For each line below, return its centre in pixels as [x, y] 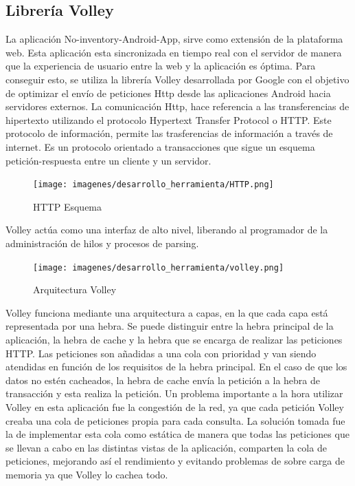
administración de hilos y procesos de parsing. [102, 243]
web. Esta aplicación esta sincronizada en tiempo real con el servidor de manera [174, 52]
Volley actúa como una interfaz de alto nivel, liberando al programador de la [167, 230]
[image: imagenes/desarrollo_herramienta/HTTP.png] [153, 185]
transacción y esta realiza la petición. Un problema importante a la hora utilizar [174, 393]
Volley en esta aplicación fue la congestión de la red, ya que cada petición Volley [175, 406]
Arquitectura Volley [75, 289]
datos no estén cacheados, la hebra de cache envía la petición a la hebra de [163, 380]
